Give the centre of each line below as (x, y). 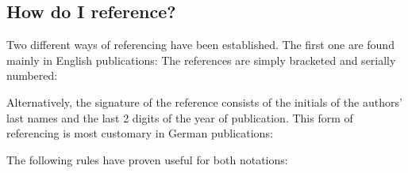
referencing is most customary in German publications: (140, 133)
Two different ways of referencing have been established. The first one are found (200, 45)
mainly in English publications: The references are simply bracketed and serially (201, 60)
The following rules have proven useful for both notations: (147, 159)
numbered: (32, 75)
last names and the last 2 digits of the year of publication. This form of (180, 117)
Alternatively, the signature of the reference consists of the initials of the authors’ (204, 102)
